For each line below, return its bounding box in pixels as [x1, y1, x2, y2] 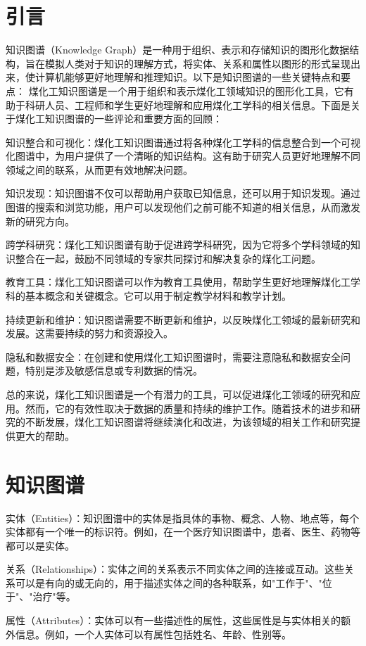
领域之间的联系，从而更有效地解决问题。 [6, 162, 193, 177]
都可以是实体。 [6, 538, 75, 552]
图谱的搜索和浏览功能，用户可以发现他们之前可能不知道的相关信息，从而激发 [6, 200, 360, 215]
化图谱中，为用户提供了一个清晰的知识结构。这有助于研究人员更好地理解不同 [6, 148, 360, 163]
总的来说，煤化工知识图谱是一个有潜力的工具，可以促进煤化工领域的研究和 [6, 387, 351, 401]
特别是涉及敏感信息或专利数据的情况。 [25, 363, 203, 378]
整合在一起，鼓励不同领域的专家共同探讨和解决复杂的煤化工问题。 [15, 251, 321, 265]
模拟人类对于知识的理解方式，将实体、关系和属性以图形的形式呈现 [44, 56, 351, 70]
